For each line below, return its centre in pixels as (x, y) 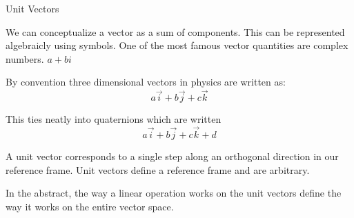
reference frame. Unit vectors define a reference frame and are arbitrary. (158, 169)
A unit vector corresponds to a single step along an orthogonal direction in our (172, 156)
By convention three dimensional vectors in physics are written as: (146, 82)
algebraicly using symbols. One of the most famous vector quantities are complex (177, 45)
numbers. (25, 58)
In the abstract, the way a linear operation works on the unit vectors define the (174, 193)
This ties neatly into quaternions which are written (114, 119)
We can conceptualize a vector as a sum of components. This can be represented (175, 31)
